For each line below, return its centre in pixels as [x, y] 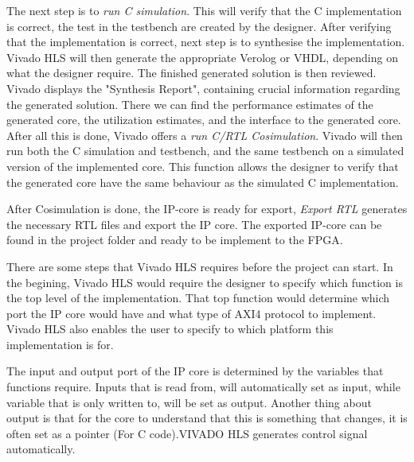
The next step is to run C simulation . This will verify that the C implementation [204, 10]
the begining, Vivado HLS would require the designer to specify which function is [205, 282]
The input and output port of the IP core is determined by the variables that [195, 371]
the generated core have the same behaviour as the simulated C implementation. [203, 182]
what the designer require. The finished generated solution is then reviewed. [191, 73]
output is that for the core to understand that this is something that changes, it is [207, 418]
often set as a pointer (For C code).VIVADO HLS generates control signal [187, 433]
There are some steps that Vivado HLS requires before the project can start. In [200, 266]
